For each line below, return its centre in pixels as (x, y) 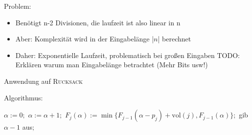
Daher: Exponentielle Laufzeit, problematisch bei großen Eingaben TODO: (127, 55)
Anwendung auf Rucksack (43, 81)
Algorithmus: (23, 97)
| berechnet (174, 39)
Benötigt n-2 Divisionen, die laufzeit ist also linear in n (98, 22)
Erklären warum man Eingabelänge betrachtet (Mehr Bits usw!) (112, 65)
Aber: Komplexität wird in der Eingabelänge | (85, 39)
